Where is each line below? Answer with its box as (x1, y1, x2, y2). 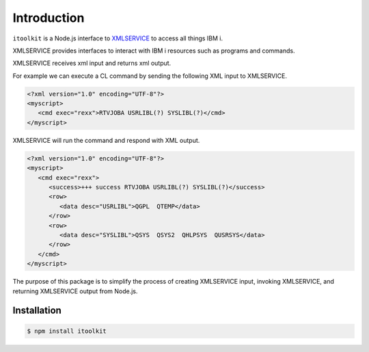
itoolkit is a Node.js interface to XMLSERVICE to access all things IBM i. (12, 34, 223, 42)
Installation (12, 305, 61, 316)
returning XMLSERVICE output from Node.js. (12, 287, 138, 295)
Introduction (12, 10, 85, 25)
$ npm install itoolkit (27, 327, 107, 335)
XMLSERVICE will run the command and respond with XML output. (12, 136, 200, 144)
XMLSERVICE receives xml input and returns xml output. (12, 59, 172, 68)
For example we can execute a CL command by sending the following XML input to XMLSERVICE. (12, 72, 287, 80)
